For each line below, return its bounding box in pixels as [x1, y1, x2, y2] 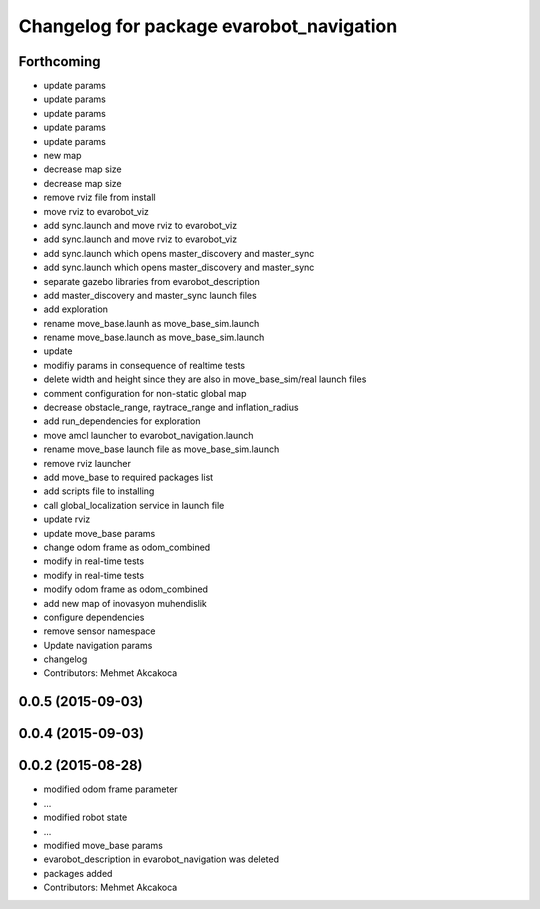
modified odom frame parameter [43, 783, 179, 795]
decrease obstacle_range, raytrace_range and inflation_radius [43, 401, 299, 414]
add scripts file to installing [43, 485, 155, 497]
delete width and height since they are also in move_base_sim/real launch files [43, 373, 367, 385]
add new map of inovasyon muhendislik [43, 597, 207, 609]
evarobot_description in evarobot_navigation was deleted [43, 853, 280, 865]
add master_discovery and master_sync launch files [43, 289, 257, 301]
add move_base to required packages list [43, 471, 214, 483]
